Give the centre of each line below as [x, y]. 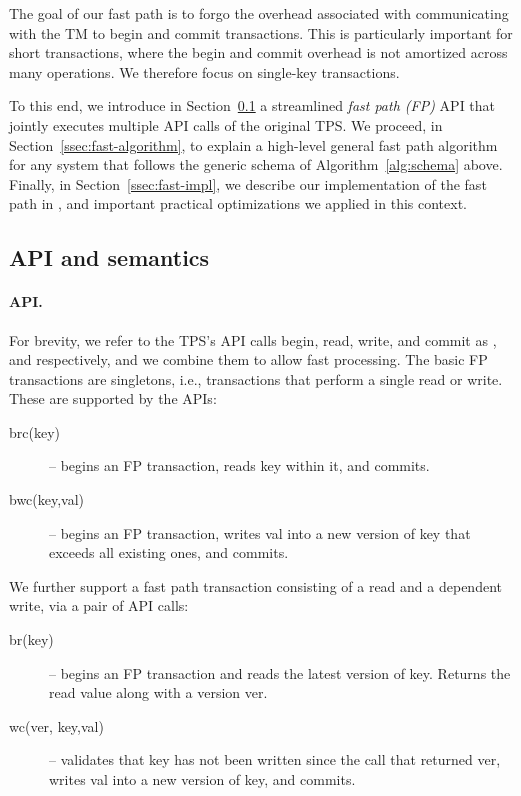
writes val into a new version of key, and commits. [202, 779]
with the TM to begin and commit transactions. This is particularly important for [261, 32]
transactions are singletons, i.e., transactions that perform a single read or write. [256, 378]
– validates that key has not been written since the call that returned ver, [275, 759]
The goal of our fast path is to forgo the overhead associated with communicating [259, 13]
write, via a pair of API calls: [99, 605]
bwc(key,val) [47, 499]
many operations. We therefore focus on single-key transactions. [204, 71]
